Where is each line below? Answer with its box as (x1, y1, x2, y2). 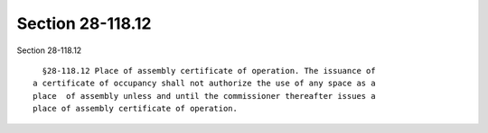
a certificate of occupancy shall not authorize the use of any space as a (33, 78, 376, 89)
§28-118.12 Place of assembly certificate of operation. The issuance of (42, 66, 376, 75)
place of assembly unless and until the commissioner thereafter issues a (33, 91, 376, 101)
